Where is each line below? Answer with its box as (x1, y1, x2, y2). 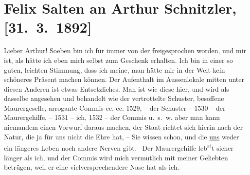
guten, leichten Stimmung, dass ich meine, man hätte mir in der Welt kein (4, 64, 225, 75)
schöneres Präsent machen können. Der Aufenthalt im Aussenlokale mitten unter (4, 74, 245, 84)
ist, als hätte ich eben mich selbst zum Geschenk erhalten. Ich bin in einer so (4, 55, 233, 65)
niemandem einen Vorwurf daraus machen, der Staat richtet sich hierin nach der (4, 122, 243, 132)
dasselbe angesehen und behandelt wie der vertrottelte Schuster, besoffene (4, 93, 224, 103)
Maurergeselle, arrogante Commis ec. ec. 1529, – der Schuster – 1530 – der (4, 102, 226, 113)
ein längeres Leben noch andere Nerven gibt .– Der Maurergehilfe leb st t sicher (4, 141, 233, 153)
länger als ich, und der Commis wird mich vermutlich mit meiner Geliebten (4, 152, 228, 162)
